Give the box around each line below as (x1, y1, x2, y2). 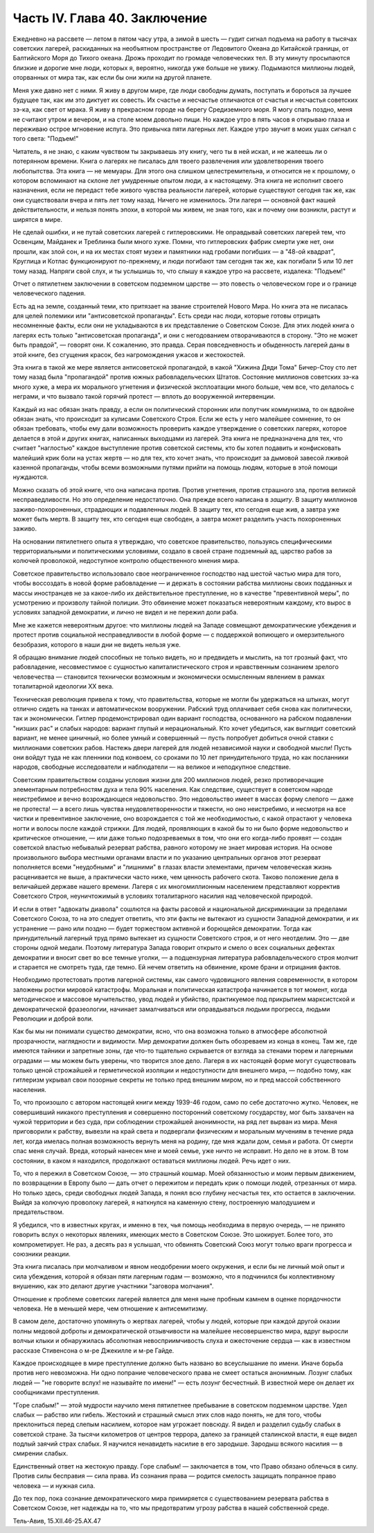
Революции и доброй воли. (12, 1014, 93, 1023)
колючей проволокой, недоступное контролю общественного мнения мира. (12, 557, 240, 565)
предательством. (12, 1208, 64, 1216)
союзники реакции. (12, 1250, 71, 1258)
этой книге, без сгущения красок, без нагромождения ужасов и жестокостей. (12, 350, 246, 358)
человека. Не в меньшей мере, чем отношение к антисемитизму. (12, 1304, 208, 1313)
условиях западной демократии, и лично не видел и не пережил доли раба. (12, 608, 239, 616)
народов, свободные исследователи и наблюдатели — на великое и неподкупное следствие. (12, 763, 291, 771)
